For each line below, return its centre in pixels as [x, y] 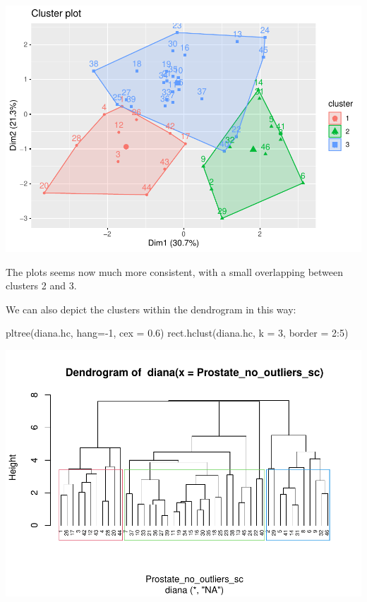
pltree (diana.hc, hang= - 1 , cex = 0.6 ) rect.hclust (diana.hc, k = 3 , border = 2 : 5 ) [177, 333]
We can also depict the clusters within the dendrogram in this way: [151, 309]
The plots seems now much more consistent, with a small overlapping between [175, 271]
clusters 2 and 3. [41, 285]
